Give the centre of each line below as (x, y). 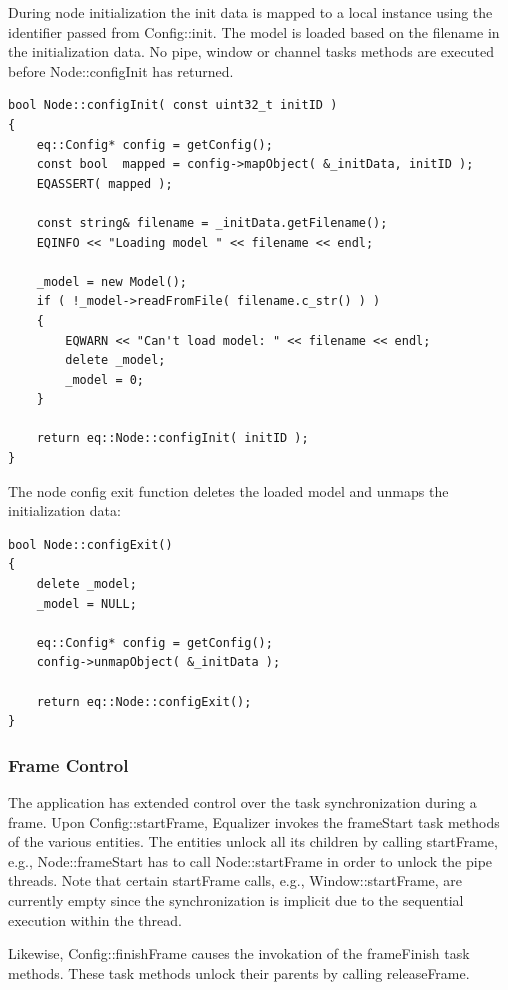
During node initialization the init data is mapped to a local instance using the (250, 12)
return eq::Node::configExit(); (144, 701)
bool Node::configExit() (90, 544)
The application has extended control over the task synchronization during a (242, 802)
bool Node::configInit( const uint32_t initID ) (173, 105)
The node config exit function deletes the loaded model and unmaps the (228, 490)
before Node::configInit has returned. (121, 70)
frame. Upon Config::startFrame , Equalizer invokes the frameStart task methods (254, 821)
